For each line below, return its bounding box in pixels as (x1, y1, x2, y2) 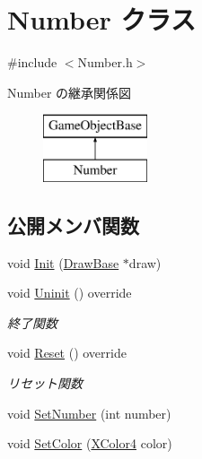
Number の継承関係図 (7, 82, 132, 101)
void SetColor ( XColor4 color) (7, 434, 172, 453)
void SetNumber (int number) (7, 403, 171, 422)
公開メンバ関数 (7, 211, 139, 238)
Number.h (77, 53, 133, 72)
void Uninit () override (7, 283, 132, 302)
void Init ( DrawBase (7, 253, 119, 272)
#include (7, 53, 57, 72)
